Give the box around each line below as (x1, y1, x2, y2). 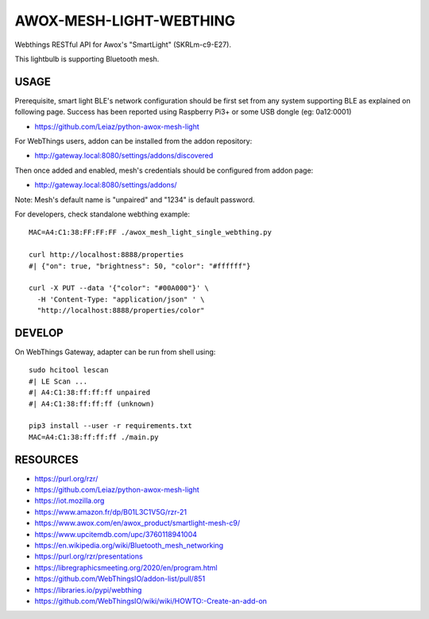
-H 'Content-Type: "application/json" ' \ (37, 294, 206, 304)
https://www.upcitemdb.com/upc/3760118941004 (34, 529, 198, 539)
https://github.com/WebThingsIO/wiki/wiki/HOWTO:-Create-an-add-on (34, 596, 268, 605)
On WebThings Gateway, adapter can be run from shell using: (14, 347, 216, 356)
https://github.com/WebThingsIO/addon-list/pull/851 (34, 574, 206, 584)
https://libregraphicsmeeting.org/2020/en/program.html (34, 563, 218, 572)
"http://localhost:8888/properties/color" (37, 306, 206, 315)
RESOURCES (14, 453, 79, 466)
